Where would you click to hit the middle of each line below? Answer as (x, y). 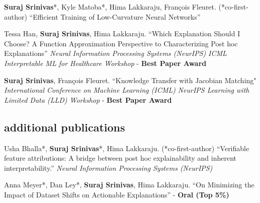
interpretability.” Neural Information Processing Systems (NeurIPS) (108, 167)
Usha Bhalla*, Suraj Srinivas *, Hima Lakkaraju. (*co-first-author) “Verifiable (127, 148)
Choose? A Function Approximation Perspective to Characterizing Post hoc (121, 43)
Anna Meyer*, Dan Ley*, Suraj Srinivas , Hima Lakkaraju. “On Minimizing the (129, 185)
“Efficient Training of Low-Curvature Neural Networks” (115, 16)
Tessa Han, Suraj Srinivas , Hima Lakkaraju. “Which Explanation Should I (122, 33)
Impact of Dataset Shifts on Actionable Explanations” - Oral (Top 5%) (117, 194)
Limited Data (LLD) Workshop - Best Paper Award (88, 99)
